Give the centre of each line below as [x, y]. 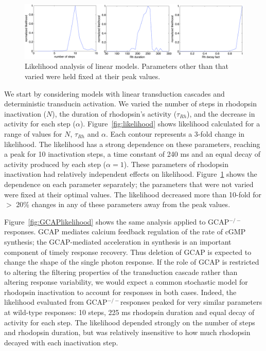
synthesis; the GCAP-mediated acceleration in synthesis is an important [118, 241]
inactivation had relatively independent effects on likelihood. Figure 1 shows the [131, 174]
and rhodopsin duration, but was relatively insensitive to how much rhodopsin [127, 332]
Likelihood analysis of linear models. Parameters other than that [127, 66]
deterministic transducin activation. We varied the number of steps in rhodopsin [131, 104]
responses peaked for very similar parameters [191, 302]
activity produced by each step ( [55, 164]
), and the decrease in [221, 113]
